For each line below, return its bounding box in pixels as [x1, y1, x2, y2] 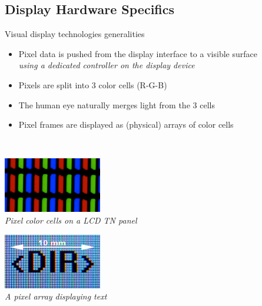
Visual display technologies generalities [5, 28, 145, 40]
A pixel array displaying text [5, 290, 107, 302]
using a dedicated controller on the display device [18, 59, 195, 71]
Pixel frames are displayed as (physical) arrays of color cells [18, 118, 234, 131]
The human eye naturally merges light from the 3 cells [18, 98, 215, 111]
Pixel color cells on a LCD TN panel [5, 214, 137, 226]
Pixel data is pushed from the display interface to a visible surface [18, 47, 257, 59]
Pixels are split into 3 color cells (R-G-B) [18, 78, 167, 91]
